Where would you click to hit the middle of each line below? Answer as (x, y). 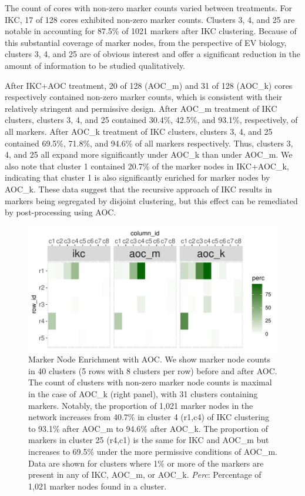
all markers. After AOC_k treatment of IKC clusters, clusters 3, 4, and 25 (139, 131)
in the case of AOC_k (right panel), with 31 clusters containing (143, 394)
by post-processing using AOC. (61, 212)
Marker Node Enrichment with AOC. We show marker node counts (149, 359)
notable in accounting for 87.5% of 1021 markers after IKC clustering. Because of (151, 31)
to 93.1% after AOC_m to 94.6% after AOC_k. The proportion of (148, 428)
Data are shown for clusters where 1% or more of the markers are (146, 463)
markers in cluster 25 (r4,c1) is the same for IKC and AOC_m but (149, 440)
